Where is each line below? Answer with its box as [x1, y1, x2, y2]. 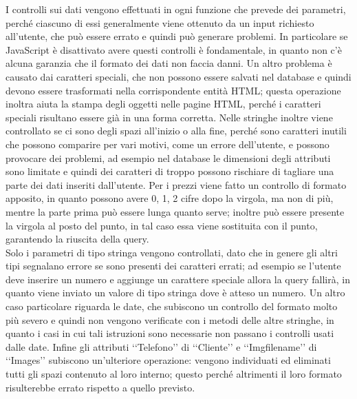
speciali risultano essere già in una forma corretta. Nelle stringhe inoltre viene [6, 110, 333, 124]
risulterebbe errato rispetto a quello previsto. [6, 380, 195, 394]
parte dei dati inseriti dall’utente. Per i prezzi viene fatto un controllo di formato [6, 177, 347, 192]
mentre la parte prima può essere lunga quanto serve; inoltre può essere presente [6, 204, 345, 218]
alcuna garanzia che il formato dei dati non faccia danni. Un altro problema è [6, 56, 332, 70]
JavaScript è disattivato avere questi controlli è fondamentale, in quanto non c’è [6, 42, 342, 57]
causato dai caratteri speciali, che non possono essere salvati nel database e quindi [6, 69, 351, 83]
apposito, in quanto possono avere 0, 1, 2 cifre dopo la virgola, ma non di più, [6, 191, 334, 205]
